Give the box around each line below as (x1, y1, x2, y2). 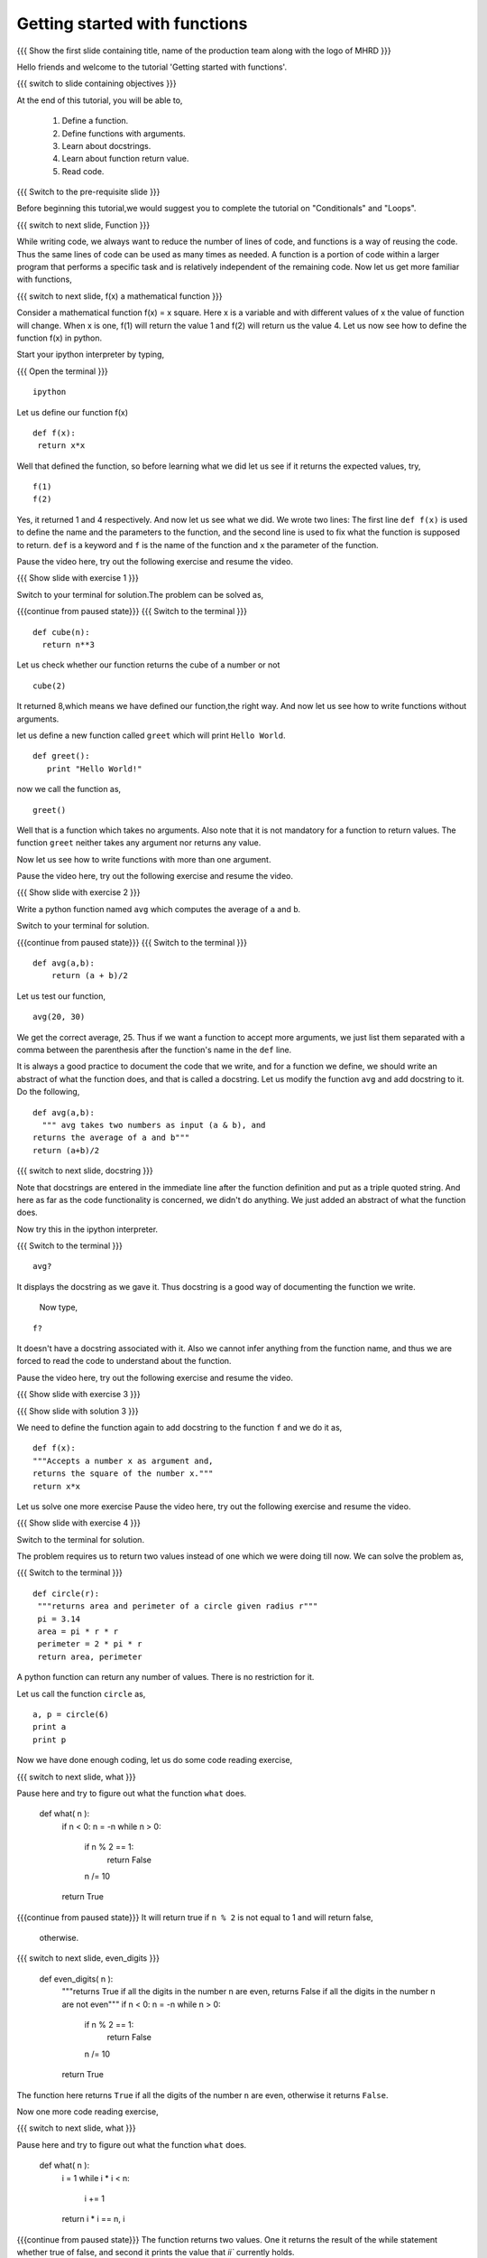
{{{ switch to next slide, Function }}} (16, 219, 151, 230)
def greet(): (32, 751, 90, 761)
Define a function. (61, 116, 129, 126)
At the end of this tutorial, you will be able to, (16, 95, 183, 106)
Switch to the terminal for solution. (16, 1534, 144, 1544)
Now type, (39, 1302, 78, 1313)
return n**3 (41, 639, 95, 649)
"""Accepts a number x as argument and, (32, 1455, 214, 1466)
